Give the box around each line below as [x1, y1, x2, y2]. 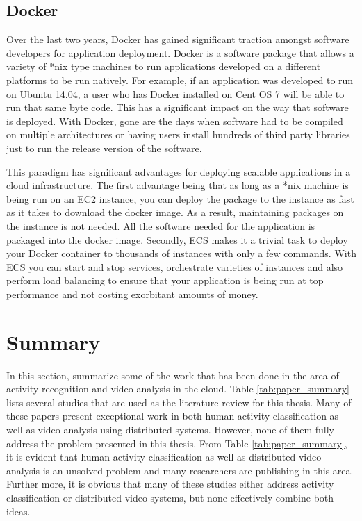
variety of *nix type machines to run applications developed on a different [6, 59, 321, 74]
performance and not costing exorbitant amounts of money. [6, 286, 258, 301]
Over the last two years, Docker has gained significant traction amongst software [6, 32, 349, 47]
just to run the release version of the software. [6, 140, 202, 155]
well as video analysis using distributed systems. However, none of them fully [6, 422, 335, 436]
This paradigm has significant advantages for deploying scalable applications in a [6, 164, 351, 179]
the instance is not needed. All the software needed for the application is [6, 218, 315, 233]
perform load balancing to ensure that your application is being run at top [6, 273, 324, 288]
